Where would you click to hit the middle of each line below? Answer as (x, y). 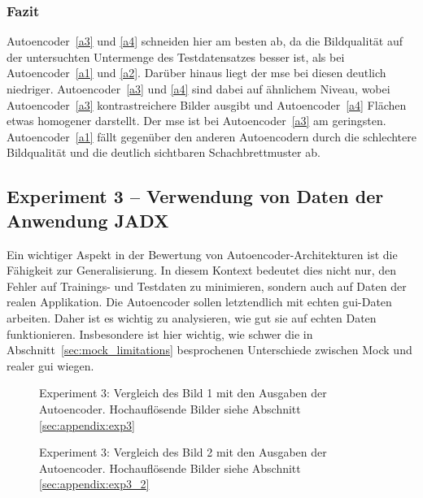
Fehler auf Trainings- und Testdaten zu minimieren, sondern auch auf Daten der (207, 286)
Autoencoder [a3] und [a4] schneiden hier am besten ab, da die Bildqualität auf (205, 41)
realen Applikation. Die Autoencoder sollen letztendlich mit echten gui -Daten (199, 302)
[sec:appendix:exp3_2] (94, 484)
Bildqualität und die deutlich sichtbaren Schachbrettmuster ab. (164, 152)
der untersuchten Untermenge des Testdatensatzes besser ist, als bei (176, 56)
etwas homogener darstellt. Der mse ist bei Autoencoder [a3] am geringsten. (196, 121)
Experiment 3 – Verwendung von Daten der (195, 196)
